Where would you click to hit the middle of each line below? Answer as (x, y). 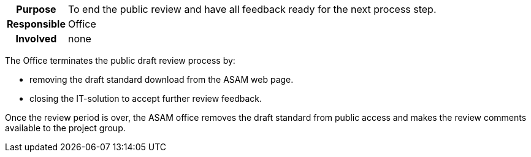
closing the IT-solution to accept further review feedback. (146, 98)
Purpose (36, 9)
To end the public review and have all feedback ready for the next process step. (252, 9)
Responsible (36, 24)
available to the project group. (65, 128)
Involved (36, 39)
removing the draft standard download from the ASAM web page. (162, 79)
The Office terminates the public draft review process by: (120, 60)
